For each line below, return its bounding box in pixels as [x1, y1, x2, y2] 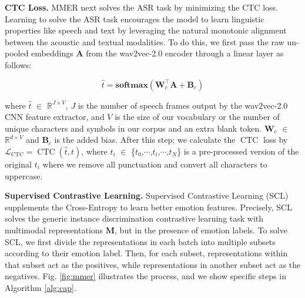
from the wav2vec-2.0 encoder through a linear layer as [86, 47, 284, 59]
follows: [5, 58, 32, 71]
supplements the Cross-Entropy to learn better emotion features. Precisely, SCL [5, 200, 292, 213]
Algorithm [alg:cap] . [5, 281, 76, 293]
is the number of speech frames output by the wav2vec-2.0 [78, 99, 288, 111]
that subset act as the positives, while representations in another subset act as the [5, 258, 301, 270]
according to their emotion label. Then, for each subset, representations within [5, 247, 288, 259]
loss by [263, 133, 288, 146]
